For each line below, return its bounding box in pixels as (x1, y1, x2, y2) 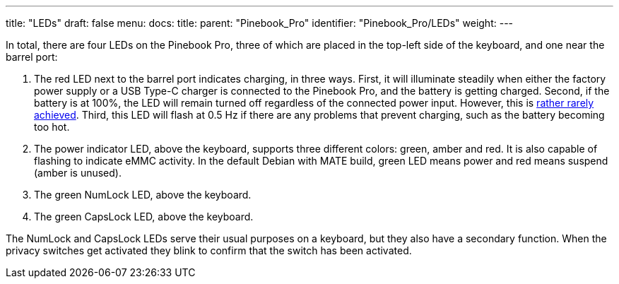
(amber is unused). (34, 167, 122, 179)
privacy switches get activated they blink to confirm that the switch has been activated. (6, 244, 412, 256)
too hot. (34, 121, 70, 133)
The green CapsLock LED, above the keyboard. (34, 211, 254, 223)
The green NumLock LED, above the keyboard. (34, 189, 252, 201)
